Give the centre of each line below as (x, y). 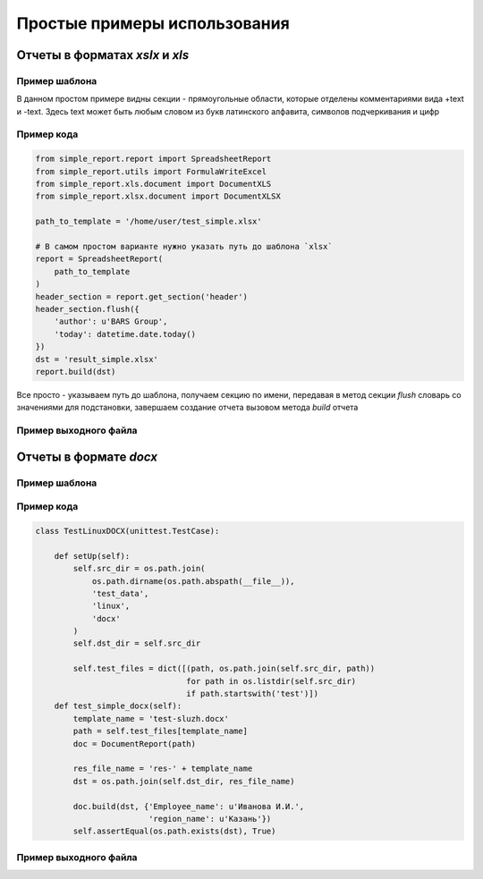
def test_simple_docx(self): (118, 706)
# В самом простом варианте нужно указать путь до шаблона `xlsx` (184, 246)
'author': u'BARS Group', (111, 321)
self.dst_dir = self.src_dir (137, 643)
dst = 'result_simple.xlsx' (97, 359)
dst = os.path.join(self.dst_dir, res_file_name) (184, 781)
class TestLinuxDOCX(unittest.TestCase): (127, 531)
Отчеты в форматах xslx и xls (103, 55)
